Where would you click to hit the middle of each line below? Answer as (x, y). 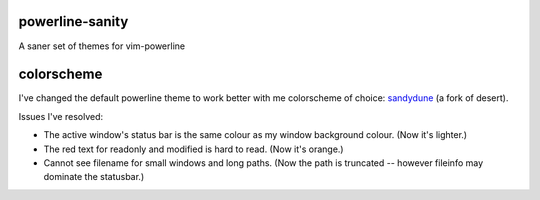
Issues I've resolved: (61, 116)
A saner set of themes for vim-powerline (101, 46)
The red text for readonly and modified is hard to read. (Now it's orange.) (193, 149)
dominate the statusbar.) (94, 177)
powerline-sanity (73, 21)
